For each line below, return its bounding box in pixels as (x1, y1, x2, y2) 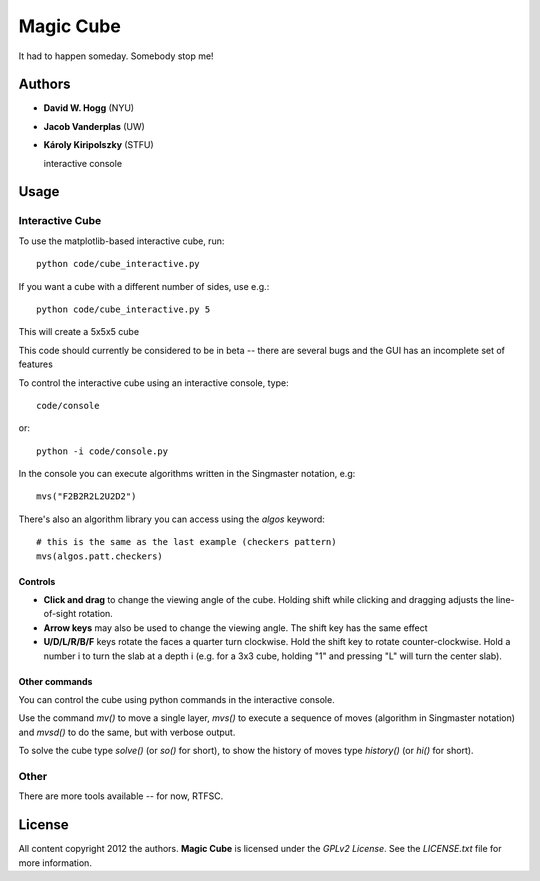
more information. (18, 856, 92, 869)
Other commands (18, 675, 93, 687)
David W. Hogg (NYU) (43, 102, 135, 114)
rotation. (78, 608, 114, 620)
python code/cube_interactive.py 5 (36, 303, 211, 315)
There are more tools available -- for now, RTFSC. (18, 790, 224, 802)
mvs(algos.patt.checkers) (36, 550, 164, 562)
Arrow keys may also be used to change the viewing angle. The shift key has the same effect (43, 621, 429, 634)
